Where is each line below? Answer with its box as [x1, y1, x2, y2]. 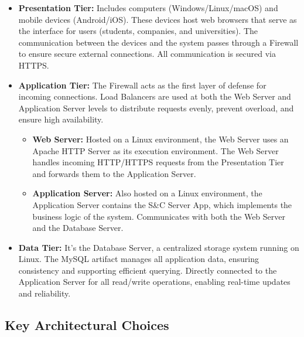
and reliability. [18, 287, 71, 299]
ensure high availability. [18, 113, 104, 125]
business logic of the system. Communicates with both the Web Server [32, 210, 285, 222]
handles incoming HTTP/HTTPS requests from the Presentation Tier [32, 156, 284, 168]
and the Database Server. [32, 222, 124, 234]
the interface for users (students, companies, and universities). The [18, 25, 258, 37]
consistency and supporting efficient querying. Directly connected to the [18, 264, 277, 276]
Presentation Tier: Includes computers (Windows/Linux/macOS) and [18, 2, 278, 13]
